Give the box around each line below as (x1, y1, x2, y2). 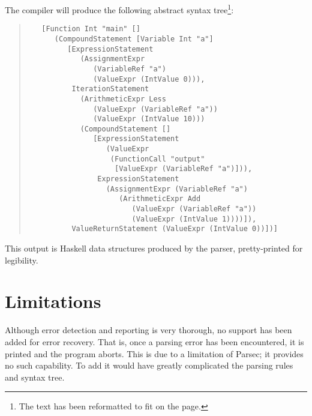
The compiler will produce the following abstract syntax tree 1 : (5, 2, 234, 16)
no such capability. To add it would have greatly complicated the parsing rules (5, 359, 293, 372)
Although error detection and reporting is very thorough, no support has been (5, 324, 292, 336)
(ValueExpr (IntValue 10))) (93, 115, 205, 124)
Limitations (5, 289, 101, 313)
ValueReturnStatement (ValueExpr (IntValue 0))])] (71, 225, 278, 234)
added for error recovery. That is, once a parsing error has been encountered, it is (5, 335, 304, 348)
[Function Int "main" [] (41, 25, 140, 34)
